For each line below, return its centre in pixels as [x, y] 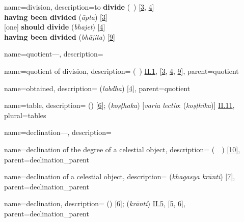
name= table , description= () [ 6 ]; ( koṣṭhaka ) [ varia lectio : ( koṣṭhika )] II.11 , [119, 105]
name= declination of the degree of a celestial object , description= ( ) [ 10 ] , [122, 149]
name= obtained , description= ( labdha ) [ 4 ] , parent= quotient [97, 88]
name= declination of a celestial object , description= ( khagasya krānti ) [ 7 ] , [120, 176]
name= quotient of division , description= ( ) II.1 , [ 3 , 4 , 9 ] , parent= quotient [121, 71]
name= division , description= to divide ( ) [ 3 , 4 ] [79, 7]
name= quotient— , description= [54, 54]
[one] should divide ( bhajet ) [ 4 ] [55, 27]
